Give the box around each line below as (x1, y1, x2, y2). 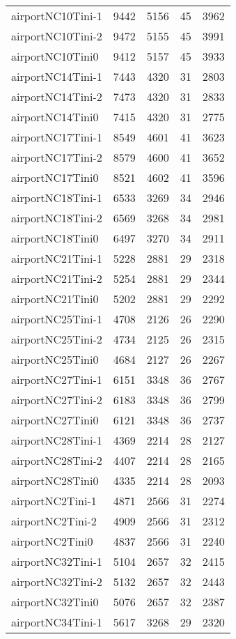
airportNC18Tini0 (11, 230, 99, 246)
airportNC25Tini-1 (11, 311, 102, 327)
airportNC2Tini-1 (11, 493, 97, 509)
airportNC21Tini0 (11, 291, 99, 307)
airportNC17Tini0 (11, 169, 99, 185)
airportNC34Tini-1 (11, 614, 102, 630)
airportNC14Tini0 (11, 109, 99, 125)
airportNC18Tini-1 (11, 190, 102, 206)
